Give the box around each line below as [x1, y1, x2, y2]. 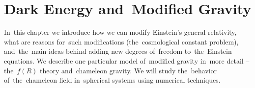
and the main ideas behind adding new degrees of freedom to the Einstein [4, 46, 232, 56]
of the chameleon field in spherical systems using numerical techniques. [4, 75, 221, 85]
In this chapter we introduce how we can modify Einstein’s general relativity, [4, 27, 237, 37]
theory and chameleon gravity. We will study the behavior [40, 65, 217, 75]
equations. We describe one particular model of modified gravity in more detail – [4, 55, 250, 66]
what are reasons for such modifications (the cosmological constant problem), [4, 36, 239, 46]
